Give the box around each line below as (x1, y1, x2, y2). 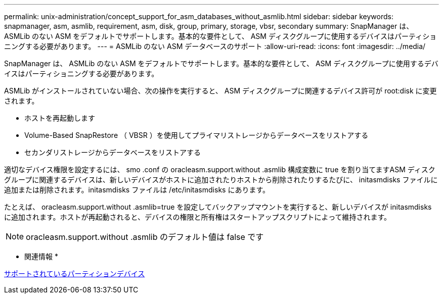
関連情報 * (24, 252, 58, 261)
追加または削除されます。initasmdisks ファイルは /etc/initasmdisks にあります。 (4, 185, 270, 194)
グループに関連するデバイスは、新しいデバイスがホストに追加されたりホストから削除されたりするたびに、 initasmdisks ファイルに (4, 175, 438, 184)
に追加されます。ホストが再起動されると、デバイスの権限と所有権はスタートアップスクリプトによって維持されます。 (4, 213, 391, 221)
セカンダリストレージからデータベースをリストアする (24, 148, 201, 157)
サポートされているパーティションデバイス (4, 269, 145, 278)
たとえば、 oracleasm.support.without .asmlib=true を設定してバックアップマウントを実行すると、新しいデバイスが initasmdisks (4, 203, 432, 211)
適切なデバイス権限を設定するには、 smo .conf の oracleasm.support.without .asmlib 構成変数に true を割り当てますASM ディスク (4, 165, 435, 174)
